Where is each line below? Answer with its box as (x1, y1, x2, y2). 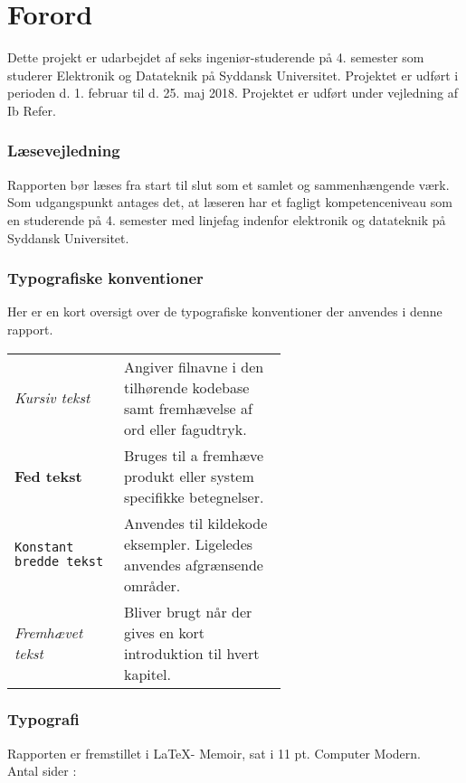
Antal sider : (7, 761, 77, 780)
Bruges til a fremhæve (123, 444, 264, 466)
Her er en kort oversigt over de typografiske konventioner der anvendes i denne (7, 302, 442, 321)
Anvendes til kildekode (123, 512, 268, 533)
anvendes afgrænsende (123, 553, 263, 575)
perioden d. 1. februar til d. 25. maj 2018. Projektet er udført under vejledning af (7, 83, 458, 102)
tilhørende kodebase (123, 376, 250, 398)
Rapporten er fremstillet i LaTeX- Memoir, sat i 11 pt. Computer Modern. (7, 743, 421, 762)
